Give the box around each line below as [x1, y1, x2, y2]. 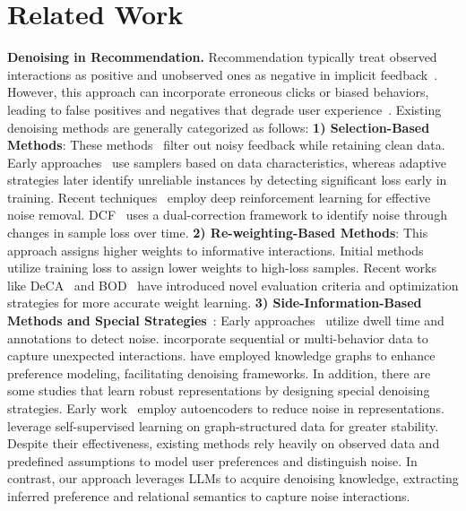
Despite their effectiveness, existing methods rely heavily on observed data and [7, 434, 440, 453]
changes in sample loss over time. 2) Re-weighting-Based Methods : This [7, 223, 428, 242]
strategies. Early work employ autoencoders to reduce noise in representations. [7, 399, 444, 417]
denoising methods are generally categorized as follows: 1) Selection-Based [7, 117, 430, 136]
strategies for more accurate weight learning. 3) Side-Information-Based [7, 293, 422, 312]
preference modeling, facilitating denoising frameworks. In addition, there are [7, 363, 431, 382]
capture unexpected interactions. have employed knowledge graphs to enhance [7, 346, 436, 365]
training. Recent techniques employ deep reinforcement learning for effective [7, 187, 431, 206]
